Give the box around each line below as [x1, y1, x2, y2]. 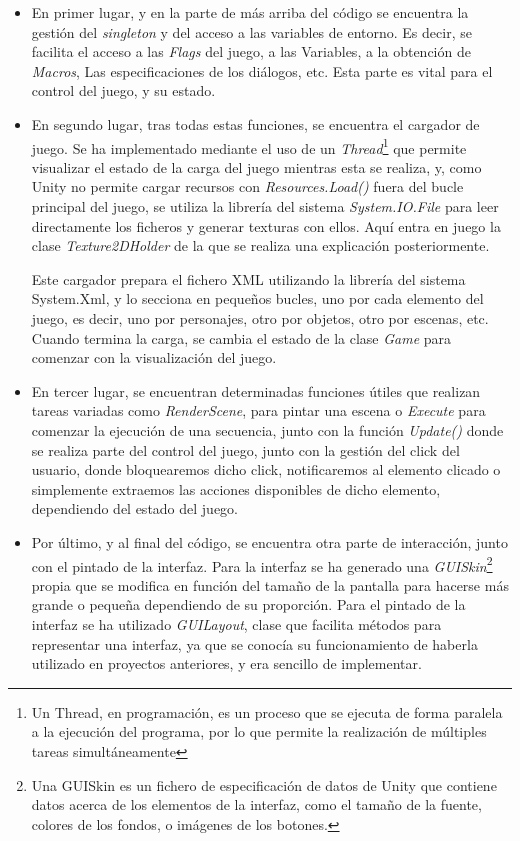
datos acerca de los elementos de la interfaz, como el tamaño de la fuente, [31, 794, 482, 815]
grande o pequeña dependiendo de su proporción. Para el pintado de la [31, 594, 466, 615]
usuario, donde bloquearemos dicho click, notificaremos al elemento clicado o [31, 459, 501, 480]
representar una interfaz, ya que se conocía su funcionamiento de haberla [31, 633, 478, 654]
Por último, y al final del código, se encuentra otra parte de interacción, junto [31, 531, 508, 552]
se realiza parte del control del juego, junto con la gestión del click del [31, 439, 460, 460]
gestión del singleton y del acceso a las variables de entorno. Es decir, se [31, 21, 472, 42]
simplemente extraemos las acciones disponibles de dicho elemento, [31, 478, 441, 499]
